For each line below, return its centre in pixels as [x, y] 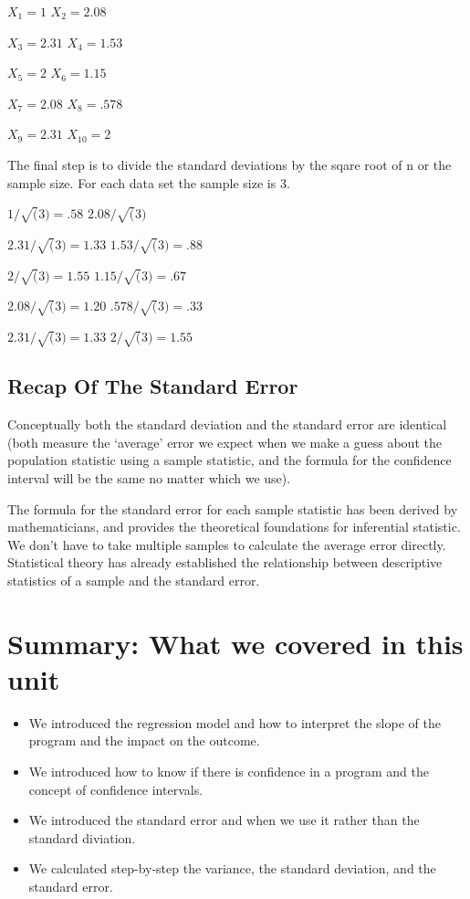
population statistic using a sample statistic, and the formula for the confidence [230, 460]
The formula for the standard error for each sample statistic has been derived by [233, 508]
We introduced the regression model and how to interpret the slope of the [235, 722]
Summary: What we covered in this [235, 643]
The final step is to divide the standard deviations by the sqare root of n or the [230, 164]
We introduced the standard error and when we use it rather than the [224, 820]
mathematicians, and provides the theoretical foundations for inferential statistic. [234, 527]
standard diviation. [82, 837]
